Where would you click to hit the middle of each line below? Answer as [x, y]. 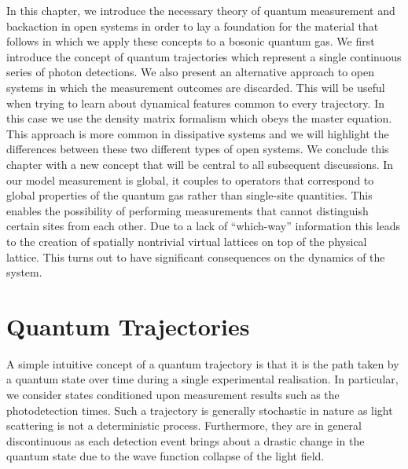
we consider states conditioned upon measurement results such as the [173, 394]
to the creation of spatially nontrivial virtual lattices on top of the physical [187, 241]
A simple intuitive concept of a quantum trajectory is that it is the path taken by [203, 363]
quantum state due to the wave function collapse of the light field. [165, 456]
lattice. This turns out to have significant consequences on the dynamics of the [196, 256]
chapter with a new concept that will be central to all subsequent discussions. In [200, 164]
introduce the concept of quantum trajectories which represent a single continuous [204, 56]
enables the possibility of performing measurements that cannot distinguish [187, 210]
